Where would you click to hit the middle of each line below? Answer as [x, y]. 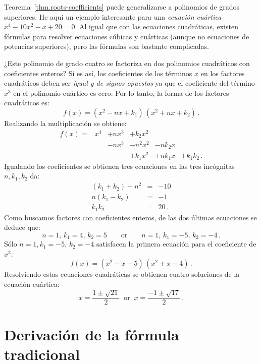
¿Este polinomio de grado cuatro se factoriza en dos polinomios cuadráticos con [127, 63]
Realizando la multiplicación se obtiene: [65, 123]
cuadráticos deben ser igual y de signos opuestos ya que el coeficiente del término [129, 83]
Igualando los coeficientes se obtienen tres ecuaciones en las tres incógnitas [119, 166]
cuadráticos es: [27, 103]
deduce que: [22, 227]
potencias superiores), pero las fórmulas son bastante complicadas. [107, 46]
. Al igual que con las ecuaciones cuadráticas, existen [156, 26]
